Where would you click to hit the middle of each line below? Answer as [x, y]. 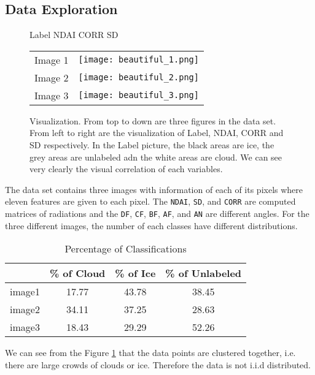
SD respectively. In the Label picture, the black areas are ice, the [152, 144]
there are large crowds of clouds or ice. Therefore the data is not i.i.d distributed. [158, 364]
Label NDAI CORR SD [74, 35]
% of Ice [135, 273]
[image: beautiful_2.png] [138, 78]
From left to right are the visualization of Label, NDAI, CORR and [157, 133]
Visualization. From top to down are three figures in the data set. [153, 120]
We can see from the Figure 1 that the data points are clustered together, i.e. [150, 353]
